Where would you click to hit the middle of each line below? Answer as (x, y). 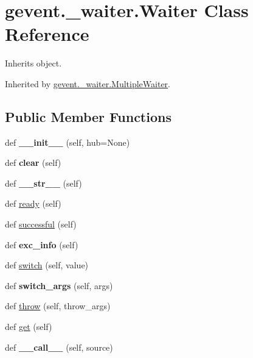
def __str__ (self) (43, 183)
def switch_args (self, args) (59, 285)
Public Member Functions (88, 116)
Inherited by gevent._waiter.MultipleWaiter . (88, 83)
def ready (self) (33, 203)
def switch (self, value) (47, 265)
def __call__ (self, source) (59, 347)
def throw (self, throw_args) (58, 306)
